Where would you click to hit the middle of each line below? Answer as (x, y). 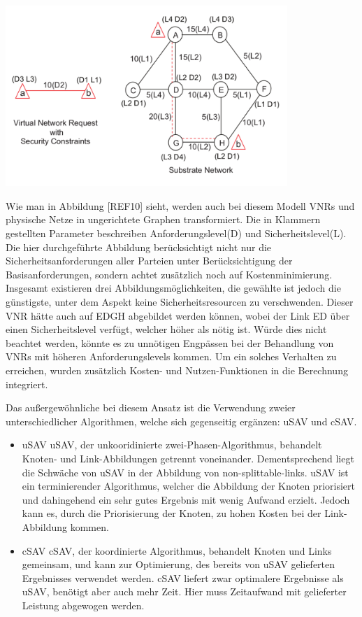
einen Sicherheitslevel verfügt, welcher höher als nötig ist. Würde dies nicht (166, 329)
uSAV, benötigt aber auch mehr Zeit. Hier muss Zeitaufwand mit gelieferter (184, 591)
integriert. (27, 384)
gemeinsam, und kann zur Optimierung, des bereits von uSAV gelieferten (179, 564)
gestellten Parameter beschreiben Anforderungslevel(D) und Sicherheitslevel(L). (176, 233)
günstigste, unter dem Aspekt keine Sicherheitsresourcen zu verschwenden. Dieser (180, 302)
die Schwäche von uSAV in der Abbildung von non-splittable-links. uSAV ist (185, 472)
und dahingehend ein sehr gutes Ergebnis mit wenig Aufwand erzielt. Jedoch (186, 499)
